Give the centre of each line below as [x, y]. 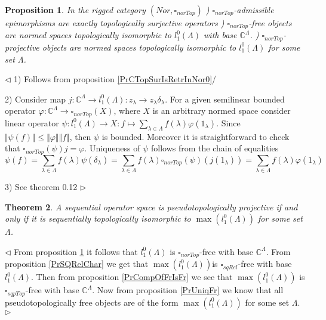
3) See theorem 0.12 [41, 186]
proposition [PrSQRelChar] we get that [77, 264]
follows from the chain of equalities [215, 148]
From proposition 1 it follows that [76, 251]
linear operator [32, 122]
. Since [228, 122]
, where [127, 111]
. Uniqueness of [112, 148]
